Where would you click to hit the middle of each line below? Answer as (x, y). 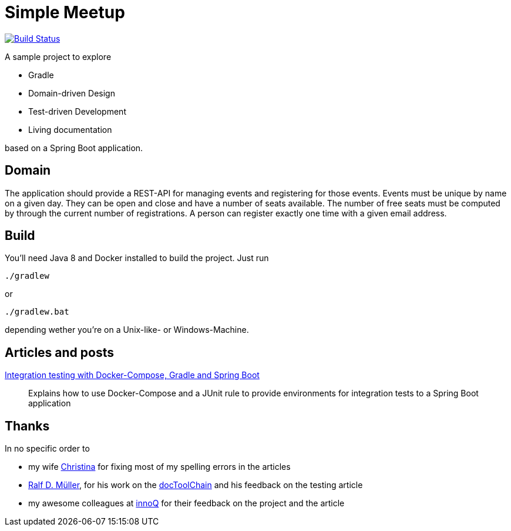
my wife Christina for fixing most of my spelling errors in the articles (159, 467)
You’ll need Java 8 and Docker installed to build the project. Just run (137, 258)
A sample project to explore (58, 56)
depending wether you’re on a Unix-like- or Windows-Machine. (127, 330)
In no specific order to (47, 449)
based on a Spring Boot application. (74, 148)
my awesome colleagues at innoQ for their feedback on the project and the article (186, 503)
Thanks (27, 426)
